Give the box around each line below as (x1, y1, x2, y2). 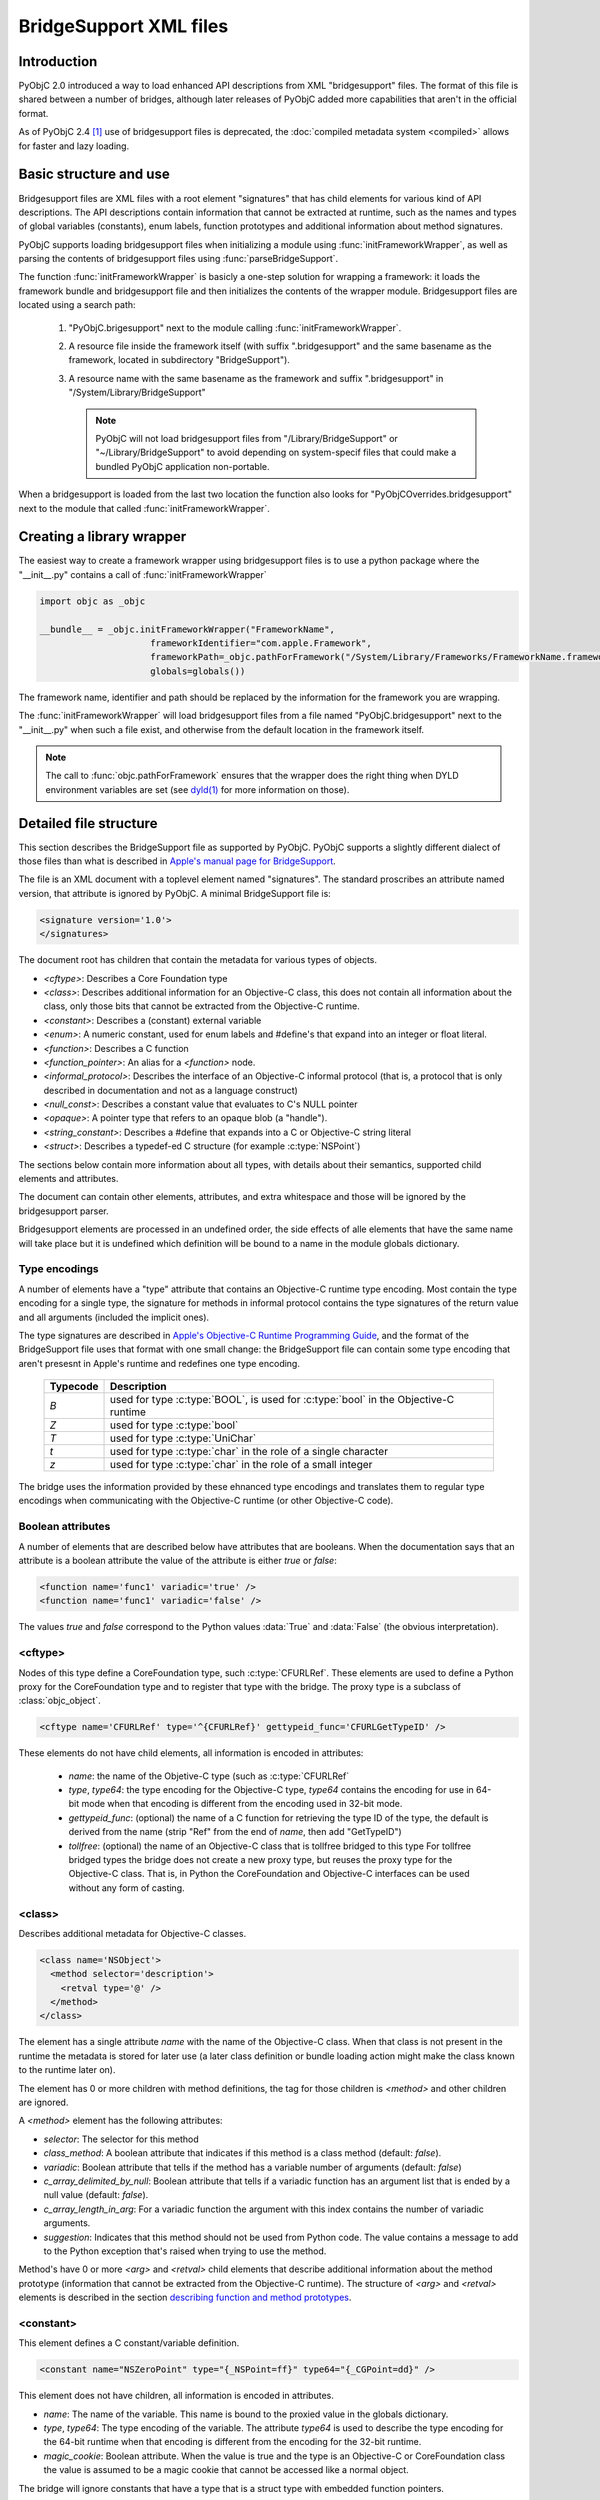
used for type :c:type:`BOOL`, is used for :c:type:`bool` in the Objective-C (109, 1393, 455, 1407)
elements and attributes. (18, 1173, 119, 1185)
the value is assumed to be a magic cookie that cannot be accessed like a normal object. (43, 2464, 409, 2476)
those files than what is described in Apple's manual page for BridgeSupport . (18, 855, 337, 867)
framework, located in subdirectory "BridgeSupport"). (68, 354, 290, 366)
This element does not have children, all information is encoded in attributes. (18, 2390, 334, 2402)
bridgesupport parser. (18, 1205, 109, 1217)
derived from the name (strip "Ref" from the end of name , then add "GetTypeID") (68, 1826, 402, 1838)
